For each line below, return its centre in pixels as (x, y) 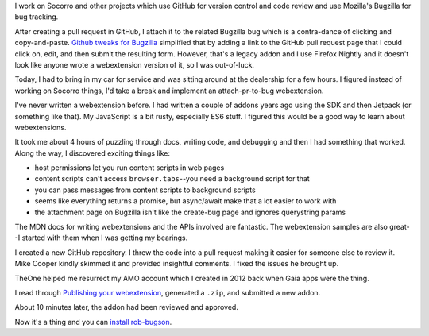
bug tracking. (37, 17)
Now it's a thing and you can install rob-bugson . (93, 322)
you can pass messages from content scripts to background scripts (145, 190)
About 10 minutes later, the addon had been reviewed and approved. (126, 307)
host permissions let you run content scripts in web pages (129, 168)
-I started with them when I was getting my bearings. (101, 238)
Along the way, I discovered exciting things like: (93, 153)
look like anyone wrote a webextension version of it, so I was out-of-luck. (134, 64)
